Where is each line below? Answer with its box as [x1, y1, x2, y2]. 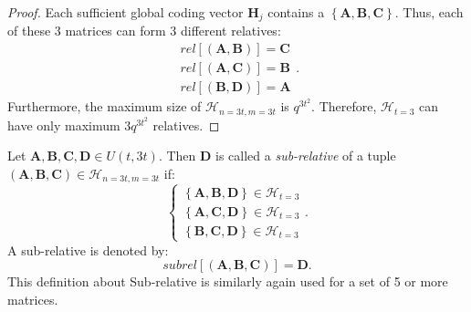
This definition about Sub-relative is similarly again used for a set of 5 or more [7, 272, 448, 291]
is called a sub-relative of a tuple [215, 146, 396, 165]
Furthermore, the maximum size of [7, 97, 202, 116]
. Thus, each [394, 3, 464, 21]
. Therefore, [311, 97, 377, 116]
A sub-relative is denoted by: [7, 240, 169, 259]
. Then [158, 146, 196, 165]
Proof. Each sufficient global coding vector [7, 3, 244, 21]
